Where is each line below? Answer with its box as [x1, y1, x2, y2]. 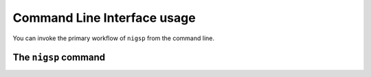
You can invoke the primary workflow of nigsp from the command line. [12, 34, 214, 42]
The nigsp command [12, 52, 106, 63]
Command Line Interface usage [12, 10, 196, 25]
